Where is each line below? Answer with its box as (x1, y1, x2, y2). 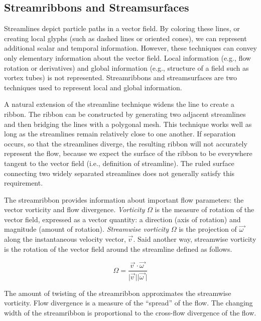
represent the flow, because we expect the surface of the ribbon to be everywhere (4, 148, 252, 158)
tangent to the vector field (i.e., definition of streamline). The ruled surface (4, 157, 234, 168)
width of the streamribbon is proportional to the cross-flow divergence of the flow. (4, 307, 256, 317)
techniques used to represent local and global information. (4, 82, 182, 92)
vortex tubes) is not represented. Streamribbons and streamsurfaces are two (4, 72, 237, 83)
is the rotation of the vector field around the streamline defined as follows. (4, 243, 232, 254)
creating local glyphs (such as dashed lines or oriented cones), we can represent (4, 33, 247, 43)
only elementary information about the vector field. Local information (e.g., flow (4, 52, 251, 63)
